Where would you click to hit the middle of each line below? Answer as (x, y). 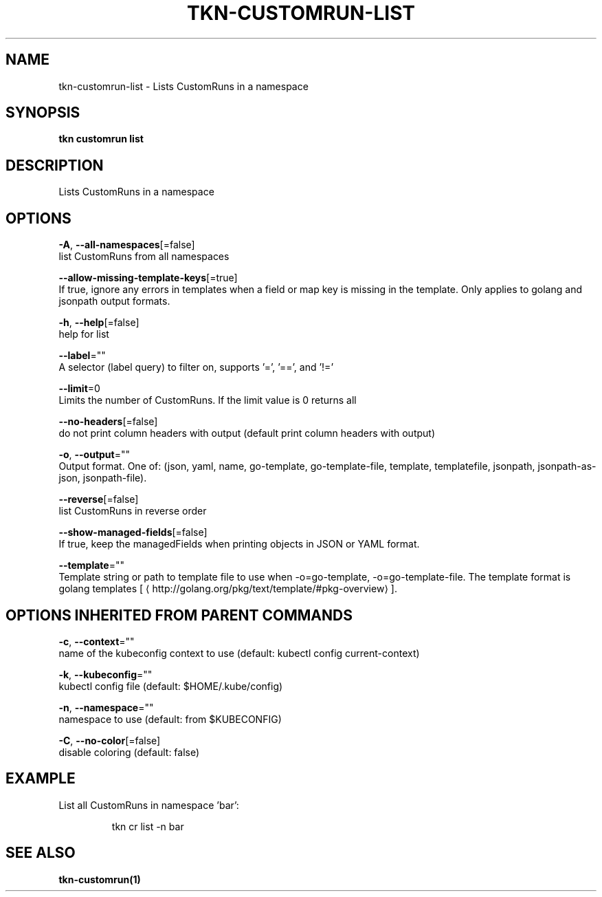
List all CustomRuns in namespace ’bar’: (149, 805)
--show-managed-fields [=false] (133, 532)
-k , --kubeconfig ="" (105, 674)
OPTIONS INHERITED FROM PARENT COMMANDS (179, 615)
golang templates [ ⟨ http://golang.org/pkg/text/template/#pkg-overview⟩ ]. (228, 589)
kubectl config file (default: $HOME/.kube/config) (171, 686)
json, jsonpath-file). (103, 478)
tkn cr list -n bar (148, 826)
